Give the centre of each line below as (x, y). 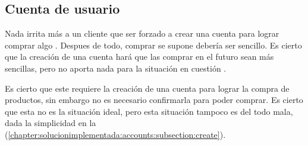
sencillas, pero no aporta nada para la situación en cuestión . (116, 68)
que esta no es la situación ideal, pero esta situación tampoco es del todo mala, (149, 111)
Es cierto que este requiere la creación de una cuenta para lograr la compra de (147, 88)
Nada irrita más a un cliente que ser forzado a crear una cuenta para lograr (142, 33)
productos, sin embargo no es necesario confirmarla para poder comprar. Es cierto (154, 100)
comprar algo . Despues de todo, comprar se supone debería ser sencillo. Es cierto (153, 45)
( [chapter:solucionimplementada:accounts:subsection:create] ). (115, 134)
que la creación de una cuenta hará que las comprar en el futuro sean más (139, 57)
